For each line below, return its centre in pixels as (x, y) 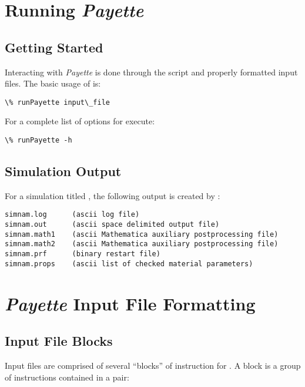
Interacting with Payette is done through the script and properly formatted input (151, 72)
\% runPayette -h (38, 140)
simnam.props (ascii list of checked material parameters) (129, 264)
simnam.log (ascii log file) (72, 215)
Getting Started (54, 47)
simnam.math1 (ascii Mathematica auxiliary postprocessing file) (142, 234)
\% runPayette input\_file (57, 102)
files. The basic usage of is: (53, 83)
